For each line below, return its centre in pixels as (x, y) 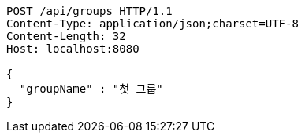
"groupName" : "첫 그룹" (91, 89)
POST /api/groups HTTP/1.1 (89, 11)
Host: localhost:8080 (73, 49)
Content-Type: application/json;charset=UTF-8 (152, 24)
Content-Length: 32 (66, 36)
